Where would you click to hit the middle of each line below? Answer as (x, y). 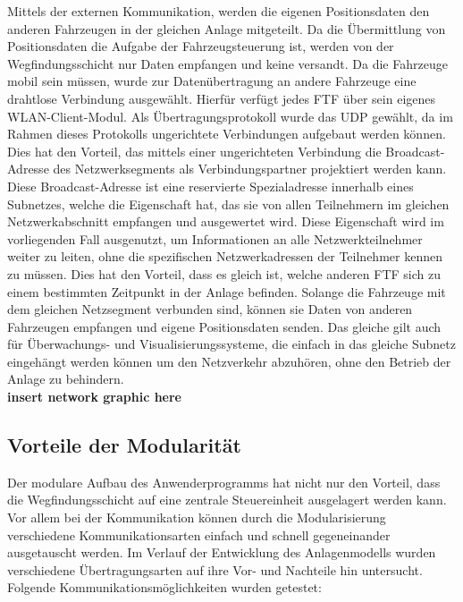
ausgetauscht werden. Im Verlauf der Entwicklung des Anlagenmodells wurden (222, 552)
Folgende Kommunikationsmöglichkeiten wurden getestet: (164, 587)
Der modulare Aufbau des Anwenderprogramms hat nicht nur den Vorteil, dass (224, 482)
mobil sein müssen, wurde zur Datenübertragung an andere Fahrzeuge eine (212, 81)
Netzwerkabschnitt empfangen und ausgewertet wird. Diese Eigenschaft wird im (226, 221)
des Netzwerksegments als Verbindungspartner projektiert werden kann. (250, 169)
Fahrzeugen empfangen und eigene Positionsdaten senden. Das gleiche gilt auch (224, 326)
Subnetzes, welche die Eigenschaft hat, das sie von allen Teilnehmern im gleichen (228, 203)
